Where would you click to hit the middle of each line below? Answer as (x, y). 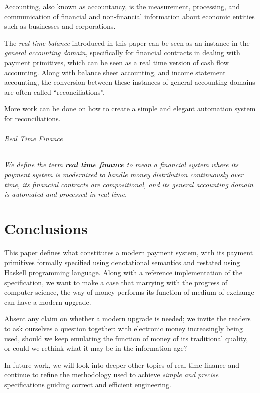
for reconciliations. (32, 118)
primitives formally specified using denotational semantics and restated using (122, 262)
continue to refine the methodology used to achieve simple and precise (111, 375)
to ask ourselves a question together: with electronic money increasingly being (123, 328)
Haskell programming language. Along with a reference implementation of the (123, 272)
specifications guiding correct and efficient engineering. (88, 384)
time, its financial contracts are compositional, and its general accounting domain (129, 184)
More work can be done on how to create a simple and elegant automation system (130, 109)
